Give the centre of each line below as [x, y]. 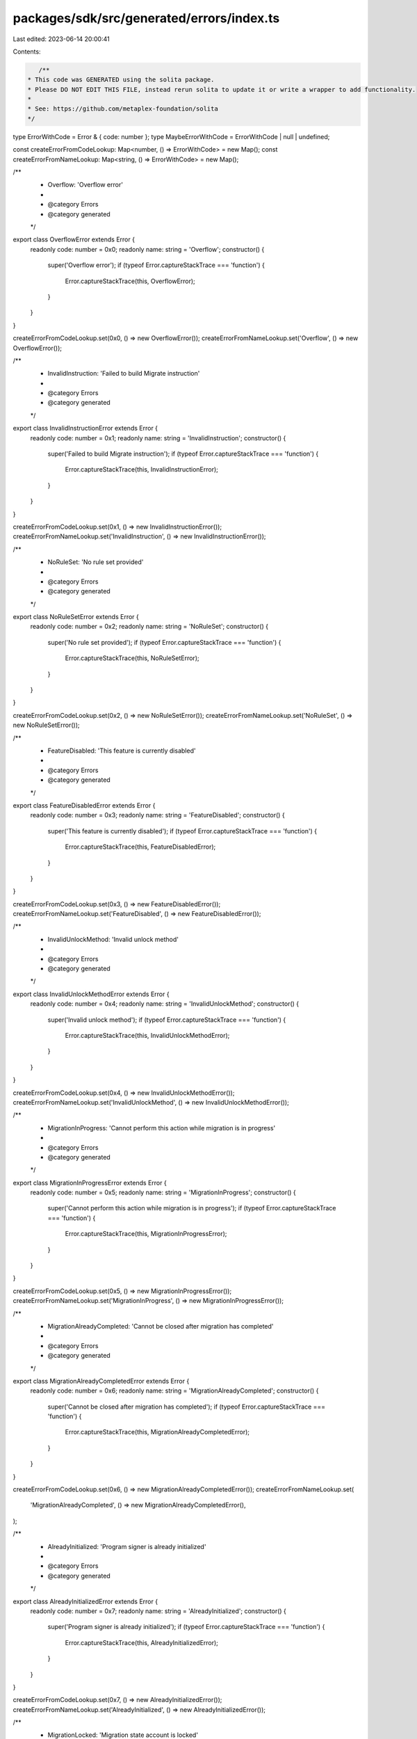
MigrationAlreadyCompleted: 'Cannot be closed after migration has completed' [161, 1326]
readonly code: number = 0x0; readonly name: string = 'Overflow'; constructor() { [147, 249]
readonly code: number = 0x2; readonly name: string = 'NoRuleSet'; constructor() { [149, 627]
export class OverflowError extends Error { [74, 239]
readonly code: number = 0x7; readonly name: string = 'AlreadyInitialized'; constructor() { [158, 1611]
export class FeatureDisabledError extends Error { [84, 805]
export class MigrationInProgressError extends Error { [90, 1183]
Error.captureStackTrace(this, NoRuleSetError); [132, 658]
